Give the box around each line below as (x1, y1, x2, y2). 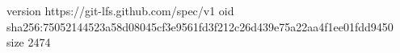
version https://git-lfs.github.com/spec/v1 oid (6, 2, 234, 18)
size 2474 (6, 34, 51, 51)
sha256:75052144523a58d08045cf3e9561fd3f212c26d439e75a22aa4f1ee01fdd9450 (6, 18, 394, 35)
